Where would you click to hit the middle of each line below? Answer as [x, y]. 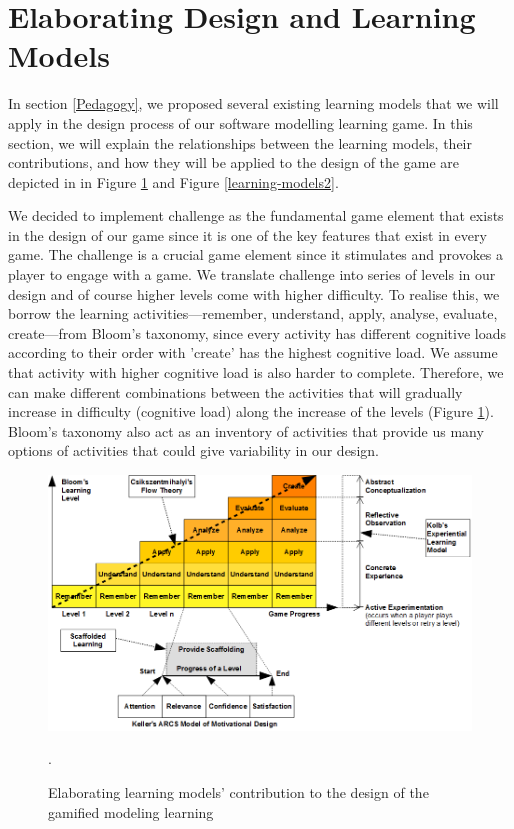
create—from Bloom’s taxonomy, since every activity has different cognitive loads [257, 332]
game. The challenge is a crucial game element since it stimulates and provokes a [256, 254]
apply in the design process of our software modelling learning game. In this [240, 122]
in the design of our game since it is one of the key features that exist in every [247, 234]
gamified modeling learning [131, 811]
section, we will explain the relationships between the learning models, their [240, 142]
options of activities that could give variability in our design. [193, 450]
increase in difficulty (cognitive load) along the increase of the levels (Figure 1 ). [251, 411]
